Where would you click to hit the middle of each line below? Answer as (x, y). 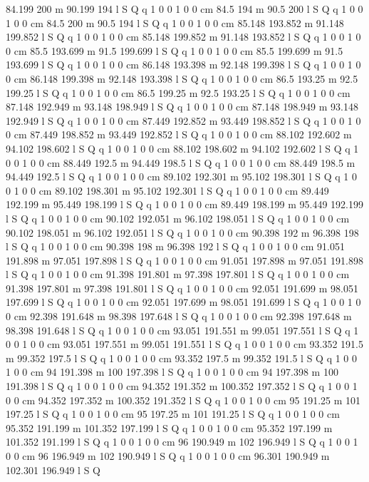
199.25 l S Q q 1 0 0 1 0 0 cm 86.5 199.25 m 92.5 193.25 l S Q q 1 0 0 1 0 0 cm (178, 92)
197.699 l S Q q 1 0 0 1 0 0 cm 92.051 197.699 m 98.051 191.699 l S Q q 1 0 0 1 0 (183, 302)
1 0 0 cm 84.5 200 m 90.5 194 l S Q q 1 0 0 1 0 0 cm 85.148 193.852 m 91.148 (175, 22)
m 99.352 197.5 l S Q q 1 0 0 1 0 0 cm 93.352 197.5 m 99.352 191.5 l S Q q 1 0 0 (182, 358)
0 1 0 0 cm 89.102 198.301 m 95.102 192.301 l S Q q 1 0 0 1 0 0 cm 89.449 (167, 190)
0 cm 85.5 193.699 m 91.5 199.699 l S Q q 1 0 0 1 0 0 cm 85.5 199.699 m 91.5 (175, 50)
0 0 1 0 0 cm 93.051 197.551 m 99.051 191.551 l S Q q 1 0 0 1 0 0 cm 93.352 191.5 (184, 344)
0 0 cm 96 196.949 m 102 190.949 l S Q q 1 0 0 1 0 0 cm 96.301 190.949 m (168, 456)
